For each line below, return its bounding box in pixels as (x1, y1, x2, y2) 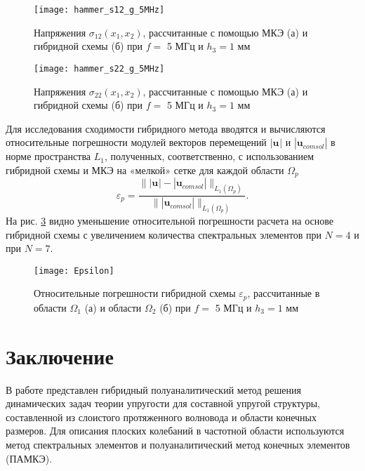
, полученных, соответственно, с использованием (104, 149, 314, 164)
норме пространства (6, 149, 91, 164)
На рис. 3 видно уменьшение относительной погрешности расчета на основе (6, 213, 334, 227)
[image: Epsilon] (34, 265, 114, 276)
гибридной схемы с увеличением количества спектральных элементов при (6, 227, 321, 241)
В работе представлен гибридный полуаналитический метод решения (6, 382, 301, 397)
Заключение (6, 341, 114, 370)
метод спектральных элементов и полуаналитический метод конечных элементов (6, 437, 350, 451)
